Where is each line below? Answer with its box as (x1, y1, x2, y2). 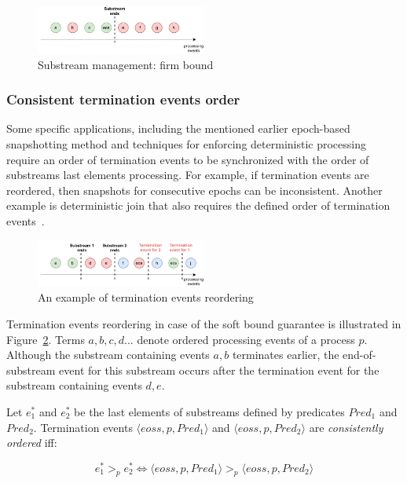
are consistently (309, 419, 383, 435)
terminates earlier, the (232, 346, 339, 363)
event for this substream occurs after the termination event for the (59, 361, 379, 378)
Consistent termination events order (6, 90, 240, 109)
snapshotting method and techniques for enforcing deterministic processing (6, 136, 366, 152)
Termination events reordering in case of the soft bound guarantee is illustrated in (6, 315, 401, 331)
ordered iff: (6, 434, 57, 451)
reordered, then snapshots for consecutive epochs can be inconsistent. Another (6, 181, 383, 198)
